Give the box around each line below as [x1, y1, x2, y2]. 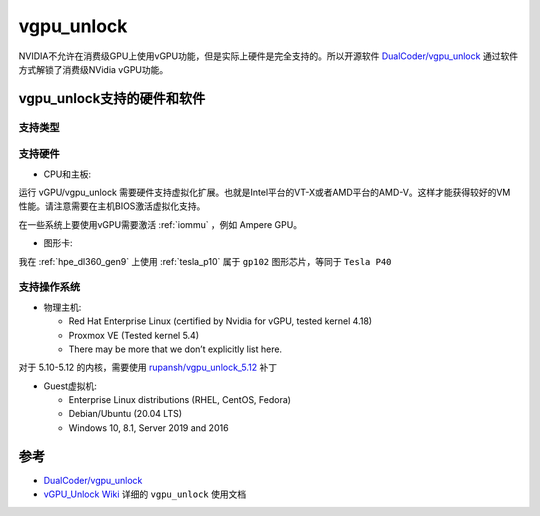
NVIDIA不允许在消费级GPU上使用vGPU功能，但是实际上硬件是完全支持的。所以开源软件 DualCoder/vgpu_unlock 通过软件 [18, 50, 519, 62]
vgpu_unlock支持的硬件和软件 [18, 90, 206, 107]
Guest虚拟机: [43, 380, 97, 392]
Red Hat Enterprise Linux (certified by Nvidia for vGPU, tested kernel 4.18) [68, 315, 373, 327]
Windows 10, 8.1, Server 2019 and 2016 [68, 421, 229, 434]
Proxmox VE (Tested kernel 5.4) [68, 329, 200, 341]
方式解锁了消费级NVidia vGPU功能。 [18, 63, 169, 75]
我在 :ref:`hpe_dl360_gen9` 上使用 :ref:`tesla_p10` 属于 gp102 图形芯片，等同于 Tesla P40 [18, 255, 392, 267]
